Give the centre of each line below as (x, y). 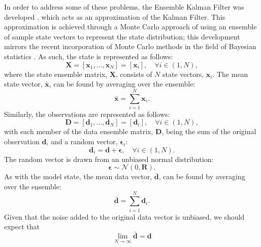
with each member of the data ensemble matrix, (79, 131)
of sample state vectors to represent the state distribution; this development (122, 36)
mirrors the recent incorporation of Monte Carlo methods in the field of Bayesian (130, 46)
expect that (22, 227)
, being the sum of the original (209, 131)
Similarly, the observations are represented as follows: (87, 114)
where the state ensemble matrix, (56, 74)
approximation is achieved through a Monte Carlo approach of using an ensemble (130, 27)
